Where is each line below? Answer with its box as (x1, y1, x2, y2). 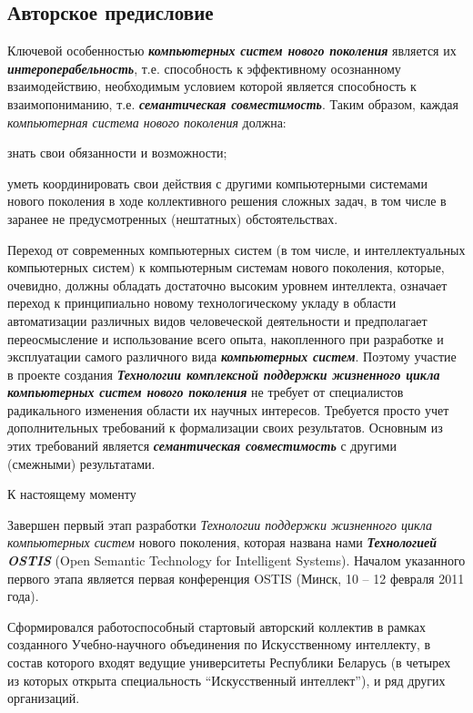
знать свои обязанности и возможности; (7, 143, 227, 162)
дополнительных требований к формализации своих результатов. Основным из (7, 418, 443, 437)
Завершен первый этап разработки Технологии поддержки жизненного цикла (7, 514, 433, 534)
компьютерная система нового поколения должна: (7, 112, 287, 131)
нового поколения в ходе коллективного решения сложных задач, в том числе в (7, 191, 447, 210)
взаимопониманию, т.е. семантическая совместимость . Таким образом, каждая (7, 94, 458, 113)
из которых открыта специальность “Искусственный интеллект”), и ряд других (7, 670, 446, 689)
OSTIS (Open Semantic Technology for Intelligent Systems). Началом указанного (7, 551, 466, 570)
